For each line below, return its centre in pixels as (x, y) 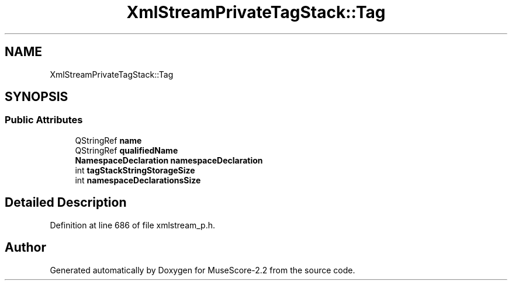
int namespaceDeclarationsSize (138, 180)
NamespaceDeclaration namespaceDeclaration (169, 160)
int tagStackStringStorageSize (135, 170)
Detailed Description (66, 203)
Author (25, 248)
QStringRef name (108, 140)
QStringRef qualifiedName (127, 150)
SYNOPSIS (37, 97)
